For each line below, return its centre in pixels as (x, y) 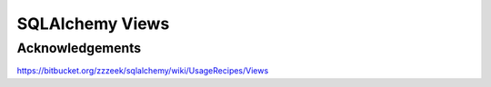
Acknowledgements (79, 48)
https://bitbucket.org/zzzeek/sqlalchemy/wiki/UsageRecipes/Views (143, 71)
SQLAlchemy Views (93, 24)
